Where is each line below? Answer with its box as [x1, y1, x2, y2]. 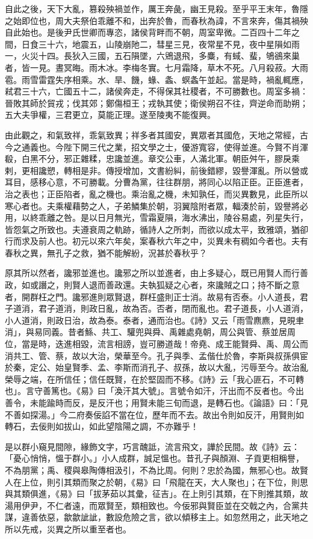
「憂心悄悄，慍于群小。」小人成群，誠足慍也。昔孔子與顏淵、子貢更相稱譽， [5, 452, 304, 464]
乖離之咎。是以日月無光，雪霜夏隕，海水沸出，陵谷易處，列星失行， [38, 211, 308, 224]
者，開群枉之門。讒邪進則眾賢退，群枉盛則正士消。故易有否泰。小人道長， [5, 290, 300, 303]
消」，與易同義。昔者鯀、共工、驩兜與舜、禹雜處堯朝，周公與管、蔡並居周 [5, 325, 296, 338]
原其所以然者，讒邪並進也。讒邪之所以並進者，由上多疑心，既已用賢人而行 [5, 266, 300, 279]
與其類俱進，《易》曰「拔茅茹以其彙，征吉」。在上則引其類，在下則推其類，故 [5, 487, 308, 500]
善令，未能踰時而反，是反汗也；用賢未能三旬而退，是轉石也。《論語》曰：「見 [5, 396, 308, 408]
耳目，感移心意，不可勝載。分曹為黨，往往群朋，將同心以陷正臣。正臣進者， [5, 176, 308, 188]
